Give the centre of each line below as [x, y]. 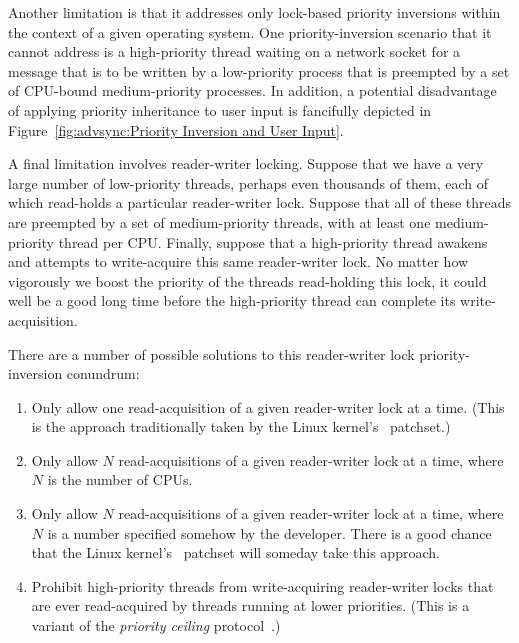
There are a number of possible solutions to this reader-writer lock [211, 353]
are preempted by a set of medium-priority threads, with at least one [219, 221]
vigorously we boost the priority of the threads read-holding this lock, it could [247, 280]
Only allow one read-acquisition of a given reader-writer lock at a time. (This [268, 406]
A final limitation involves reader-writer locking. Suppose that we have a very [246, 163]
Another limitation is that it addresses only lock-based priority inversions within [254, 12]
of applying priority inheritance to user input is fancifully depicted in [220, 109]
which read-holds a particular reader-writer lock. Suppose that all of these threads [260, 202]
